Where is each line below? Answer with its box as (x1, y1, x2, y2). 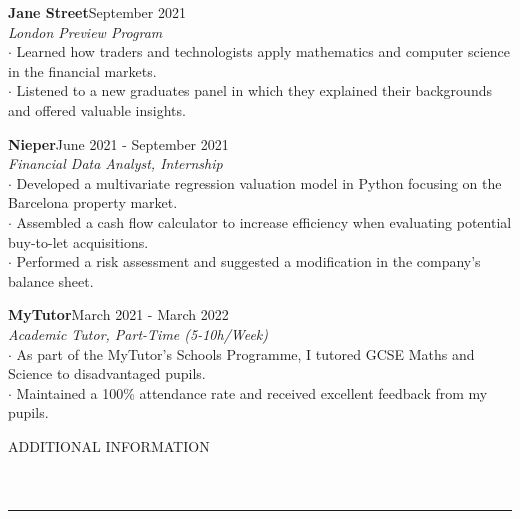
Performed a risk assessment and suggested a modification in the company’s (16, 251, 481, 272)
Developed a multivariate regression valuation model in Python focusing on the (16, 172, 502, 193)
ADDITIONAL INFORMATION (8, 435, 210, 456)
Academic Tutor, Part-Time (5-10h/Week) (8, 323, 269, 344)
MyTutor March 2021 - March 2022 (8, 304, 229, 325)
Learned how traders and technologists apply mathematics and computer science (16, 41, 510, 62)
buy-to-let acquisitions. (8, 231, 149, 252)
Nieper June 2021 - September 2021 (8, 133, 229, 154)
